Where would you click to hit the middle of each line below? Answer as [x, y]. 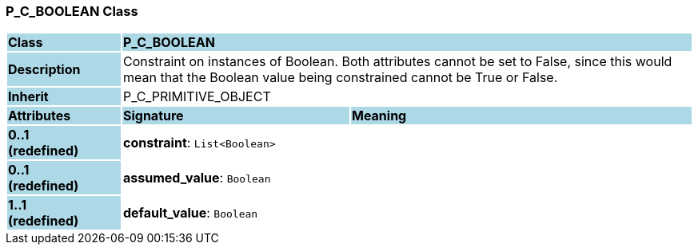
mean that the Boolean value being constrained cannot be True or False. [340, 78]
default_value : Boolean [190, 213]
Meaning [379, 116]
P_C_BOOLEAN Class [72, 11]
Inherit [28, 97]
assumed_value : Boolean [197, 178]
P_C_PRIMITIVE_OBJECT [197, 97]
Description [44, 70]
